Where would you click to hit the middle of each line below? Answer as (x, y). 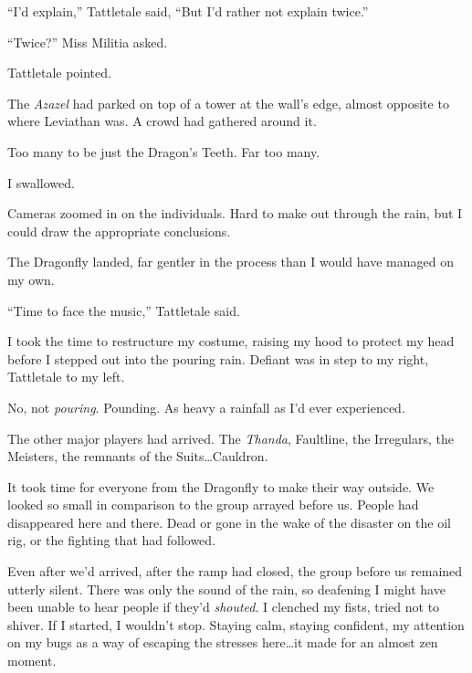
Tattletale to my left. (66, 377)
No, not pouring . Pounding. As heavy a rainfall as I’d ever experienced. (206, 407)
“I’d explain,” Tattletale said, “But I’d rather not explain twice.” (188, 11)
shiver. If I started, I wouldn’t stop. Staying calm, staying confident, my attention (236, 624)
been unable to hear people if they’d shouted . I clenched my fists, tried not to (224, 607)
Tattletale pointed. (59, 73)
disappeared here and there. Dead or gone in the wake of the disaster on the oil (229, 522)
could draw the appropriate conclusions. (119, 231)
